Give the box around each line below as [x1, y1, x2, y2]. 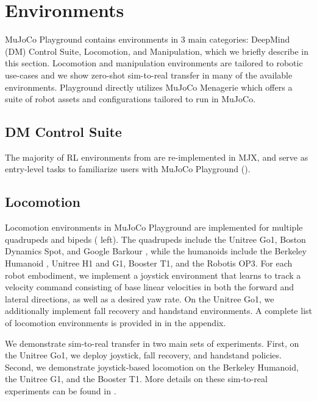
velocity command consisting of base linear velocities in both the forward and [5, 281, 294, 293]
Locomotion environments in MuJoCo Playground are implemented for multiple [5, 221, 303, 234]
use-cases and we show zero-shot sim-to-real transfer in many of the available [5, 68, 293, 81]
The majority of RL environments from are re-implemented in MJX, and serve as [5, 150, 308, 163]
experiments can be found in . [5, 385, 116, 397]
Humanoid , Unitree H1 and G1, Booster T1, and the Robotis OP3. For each [5, 257, 293, 270]
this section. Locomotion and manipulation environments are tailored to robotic [5, 57, 303, 69]
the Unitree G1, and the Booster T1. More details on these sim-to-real [5, 372, 268, 385]
